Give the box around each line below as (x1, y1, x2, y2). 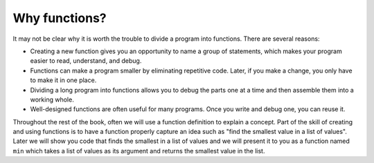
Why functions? (12, 10, 107, 26)
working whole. (30, 95, 74, 104)
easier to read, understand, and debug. (30, 57, 142, 65)
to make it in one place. (30, 76, 97, 84)
